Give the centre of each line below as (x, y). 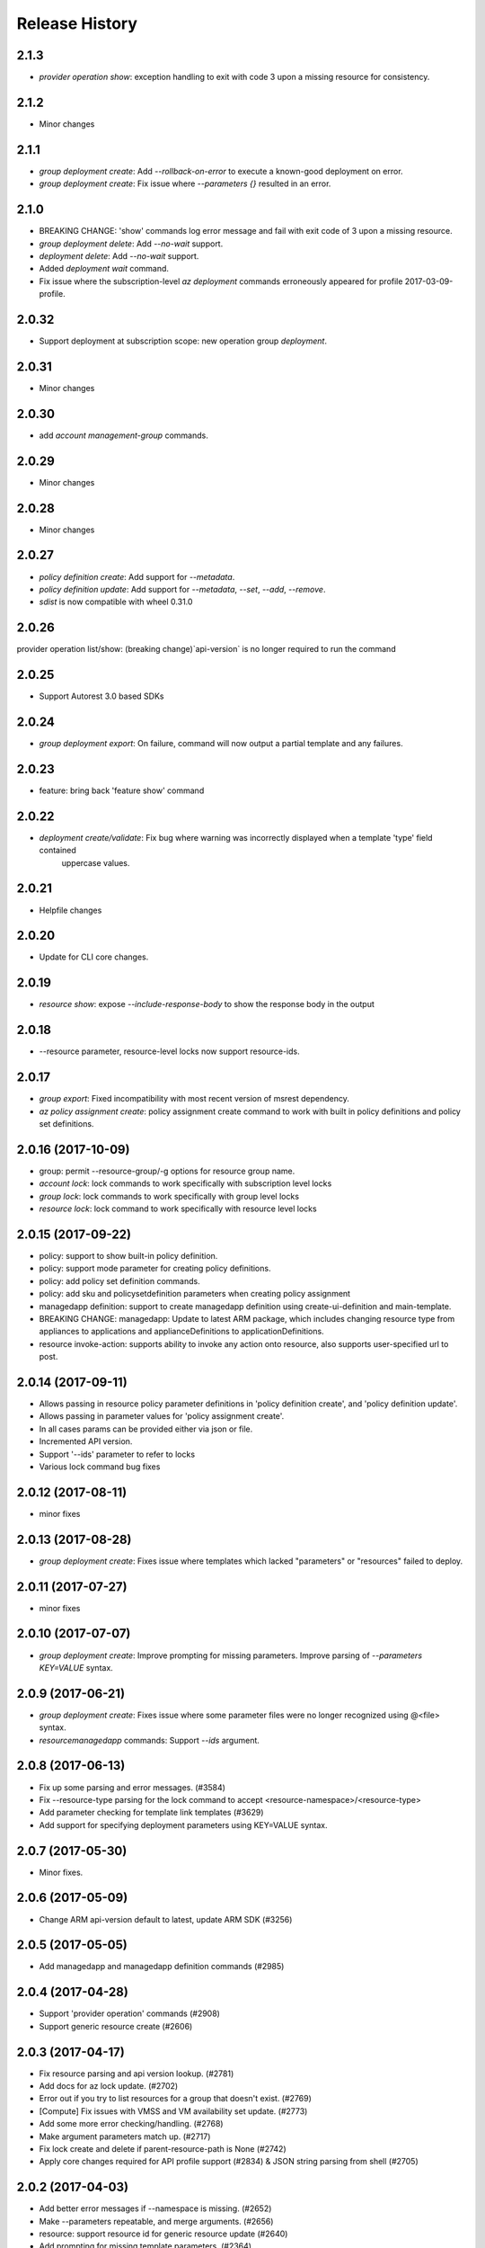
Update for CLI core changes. (94, 957)
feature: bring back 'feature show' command (122, 790)
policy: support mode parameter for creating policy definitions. (155, 1269)
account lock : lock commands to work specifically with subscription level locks (185, 1183)
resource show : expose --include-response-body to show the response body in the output (207, 1004)
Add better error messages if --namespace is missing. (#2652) (155, 2208)
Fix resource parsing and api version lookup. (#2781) (137, 2074)
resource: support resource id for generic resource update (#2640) (163, 2234)
